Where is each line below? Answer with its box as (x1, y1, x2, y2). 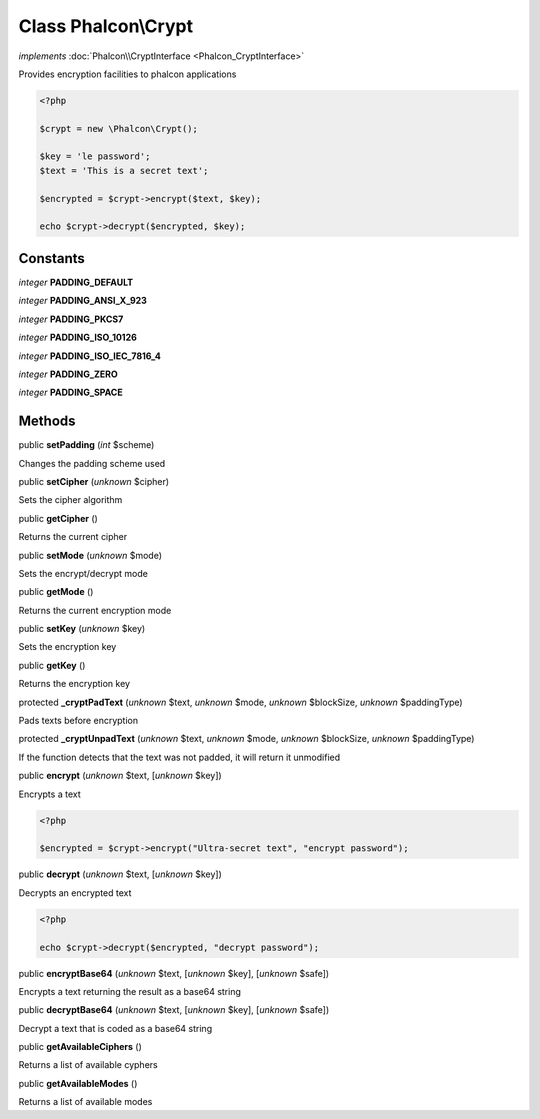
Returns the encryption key (18, 678, 130, 690)
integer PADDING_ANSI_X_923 (18, 295, 147, 307)
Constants (18, 250, 85, 267)
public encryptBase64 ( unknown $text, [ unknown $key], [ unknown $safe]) (18, 967, 330, 979)
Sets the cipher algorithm (18, 494, 123, 506)
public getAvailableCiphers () (18, 1041, 142, 1053)
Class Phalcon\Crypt (18, 15, 194, 37)
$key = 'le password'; (39, 151, 151, 162)
